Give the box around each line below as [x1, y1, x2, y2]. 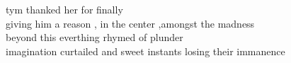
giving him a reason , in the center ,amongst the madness [6, 16, 255, 30]
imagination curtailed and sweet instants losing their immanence [6, 43, 285, 58]
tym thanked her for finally [6, 2, 123, 16]
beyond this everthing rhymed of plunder [6, 30, 183, 45]
